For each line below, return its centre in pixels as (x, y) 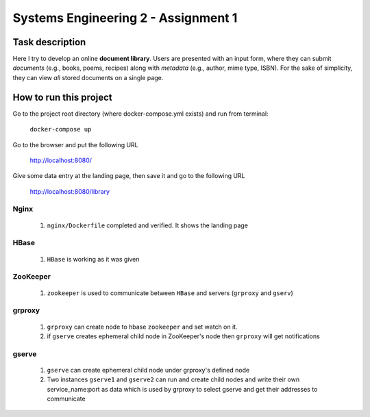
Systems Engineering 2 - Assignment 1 (125, 18)
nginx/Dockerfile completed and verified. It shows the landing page (147, 225)
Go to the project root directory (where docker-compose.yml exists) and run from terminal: (140, 114)
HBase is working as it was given (93, 259)
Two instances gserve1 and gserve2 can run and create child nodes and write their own (173, 379)
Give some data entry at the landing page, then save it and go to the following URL (129, 176)
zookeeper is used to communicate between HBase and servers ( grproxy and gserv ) (170, 293)
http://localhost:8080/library (70, 191)
